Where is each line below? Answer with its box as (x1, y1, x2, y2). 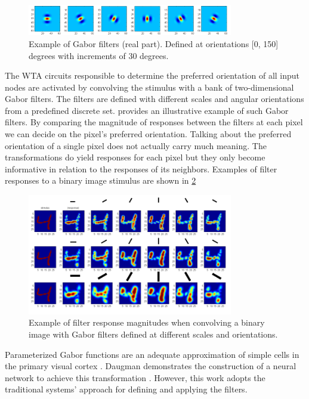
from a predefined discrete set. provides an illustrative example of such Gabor (5, 104, 289, 116)
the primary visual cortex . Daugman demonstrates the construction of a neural (5, 360, 296, 372)
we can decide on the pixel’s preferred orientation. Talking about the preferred (5, 128, 292, 140)
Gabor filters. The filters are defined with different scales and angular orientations (5, 92, 304, 105)
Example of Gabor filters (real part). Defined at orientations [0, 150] (29, 37, 279, 50)
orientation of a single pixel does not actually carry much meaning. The (5, 139, 267, 151)
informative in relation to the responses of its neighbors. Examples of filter (5, 162, 277, 175)
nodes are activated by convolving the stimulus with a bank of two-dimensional (5, 81, 294, 93)
